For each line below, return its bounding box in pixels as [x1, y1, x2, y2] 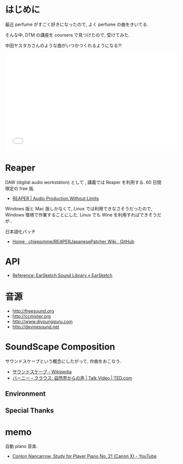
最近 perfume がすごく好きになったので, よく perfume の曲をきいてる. [5, 21, 149, 27]
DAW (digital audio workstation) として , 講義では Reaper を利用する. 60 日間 [5, 179, 162, 185]
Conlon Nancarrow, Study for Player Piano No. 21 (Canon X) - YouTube [12, 453, 157, 459]
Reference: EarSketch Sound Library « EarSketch [12, 272, 113, 278]
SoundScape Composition [5, 341, 116, 352]
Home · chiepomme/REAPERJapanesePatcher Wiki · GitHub [12, 238, 135, 244]
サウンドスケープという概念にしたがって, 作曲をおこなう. [5, 358, 122, 364]
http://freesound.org [12, 308, 55, 314]
